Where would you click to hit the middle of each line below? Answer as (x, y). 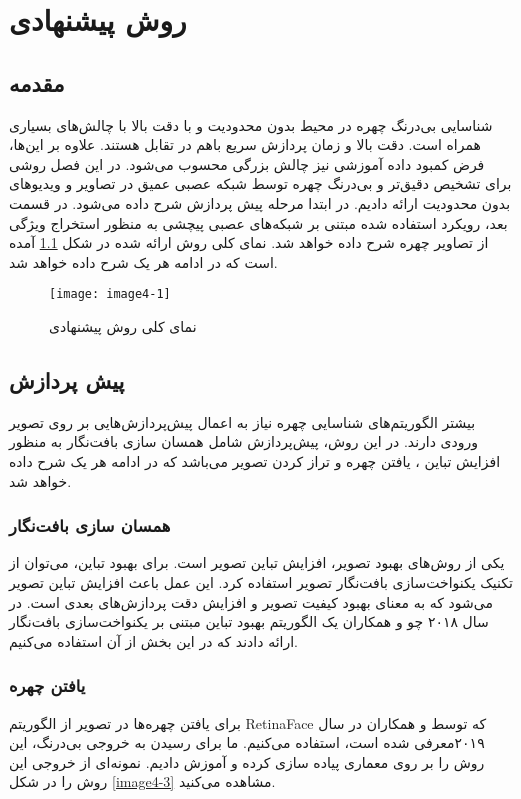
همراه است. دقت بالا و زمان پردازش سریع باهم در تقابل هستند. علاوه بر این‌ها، (245, 144)
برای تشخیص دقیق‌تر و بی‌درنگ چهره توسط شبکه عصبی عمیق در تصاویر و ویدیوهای (260, 183)
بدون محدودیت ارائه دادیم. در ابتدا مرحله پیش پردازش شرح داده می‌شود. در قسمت (260, 202)
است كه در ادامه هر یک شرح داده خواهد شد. (143, 261)
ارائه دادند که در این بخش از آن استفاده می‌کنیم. (153, 640)
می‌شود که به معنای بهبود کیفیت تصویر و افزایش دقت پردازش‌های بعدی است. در (251, 601)
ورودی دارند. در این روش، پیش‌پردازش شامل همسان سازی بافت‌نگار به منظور (244, 441)
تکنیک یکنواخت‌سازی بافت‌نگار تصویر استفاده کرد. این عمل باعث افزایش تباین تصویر (261, 581)
